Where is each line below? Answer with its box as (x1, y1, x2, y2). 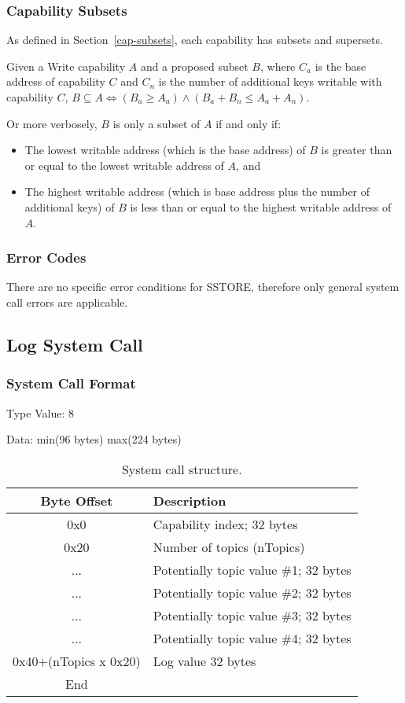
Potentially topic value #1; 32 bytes (153, 560, 352, 579)
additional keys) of (24, 198, 115, 215)
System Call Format (6, 374, 136, 393)
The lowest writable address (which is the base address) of (24, 142, 306, 158)
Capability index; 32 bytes (153, 514, 298, 533)
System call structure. (121, 459, 242, 478)
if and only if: (215, 115, 282, 131)
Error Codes (6, 248, 87, 267)
